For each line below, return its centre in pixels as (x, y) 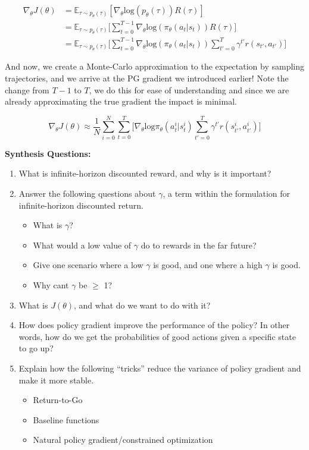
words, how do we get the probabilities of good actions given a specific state (157, 336)
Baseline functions (66, 419)
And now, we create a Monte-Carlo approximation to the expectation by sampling (155, 66)
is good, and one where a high (208, 265)
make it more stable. (56, 380)
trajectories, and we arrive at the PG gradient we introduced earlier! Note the (147, 78)
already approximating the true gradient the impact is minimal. (121, 101)
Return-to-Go (58, 400)
